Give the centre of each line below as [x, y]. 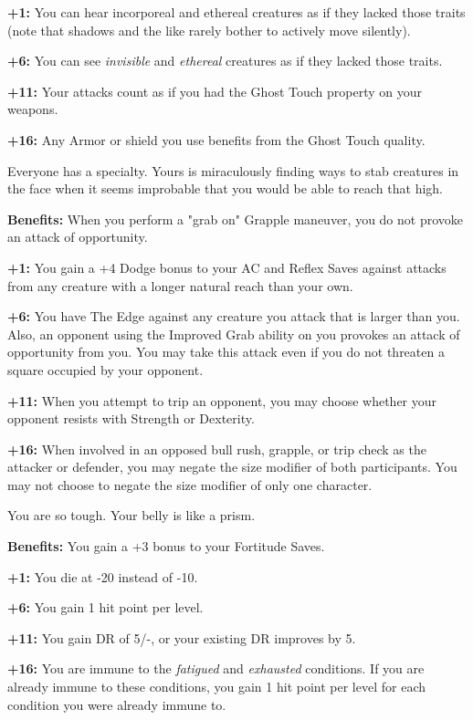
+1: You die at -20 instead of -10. [103, 576]
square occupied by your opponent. [105, 369]
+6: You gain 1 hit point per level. [105, 607]
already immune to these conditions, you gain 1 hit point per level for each [216, 687]
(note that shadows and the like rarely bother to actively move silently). [209, 30]
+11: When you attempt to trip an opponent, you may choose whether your [222, 400]
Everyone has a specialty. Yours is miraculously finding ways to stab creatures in [233, 170]
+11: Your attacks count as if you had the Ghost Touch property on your [215, 91]
